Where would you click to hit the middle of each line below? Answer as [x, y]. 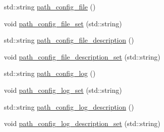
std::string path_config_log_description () [69, 106]
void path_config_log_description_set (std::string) [82, 123]
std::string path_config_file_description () [69, 40]
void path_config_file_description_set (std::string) [82, 56]
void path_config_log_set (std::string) [63, 90]
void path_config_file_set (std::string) [63, 23]
